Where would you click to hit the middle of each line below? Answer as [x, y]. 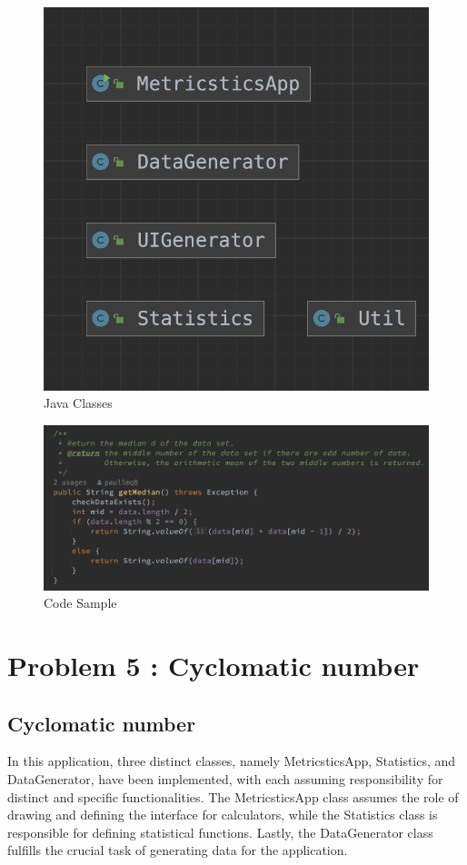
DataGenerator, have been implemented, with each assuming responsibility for [225, 778]
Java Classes [78, 403]
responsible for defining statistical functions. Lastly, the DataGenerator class [220, 832]
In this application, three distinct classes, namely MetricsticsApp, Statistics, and [232, 761]
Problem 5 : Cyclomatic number [214, 665]
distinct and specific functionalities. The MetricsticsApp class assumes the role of [233, 796]
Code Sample [80, 603]
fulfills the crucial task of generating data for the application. [178, 850]
